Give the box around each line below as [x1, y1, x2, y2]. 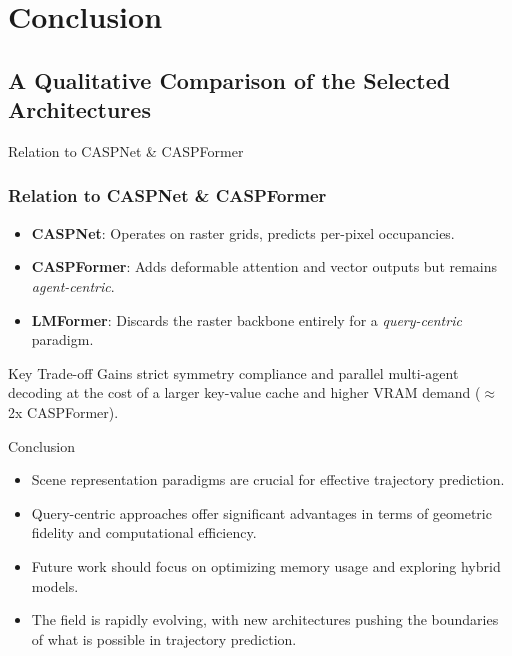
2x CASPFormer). [8, 401, 119, 422]
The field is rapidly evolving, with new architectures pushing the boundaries [31, 609, 499, 630]
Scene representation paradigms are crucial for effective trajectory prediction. [31, 469, 505, 490]
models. [31, 575, 79, 596]
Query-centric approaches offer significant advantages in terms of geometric [31, 502, 492, 523]
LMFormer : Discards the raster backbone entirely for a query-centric [31, 309, 462, 330]
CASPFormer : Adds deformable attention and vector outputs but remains [31, 256, 498, 277]
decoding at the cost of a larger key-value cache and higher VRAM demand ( [8, 382, 481, 403]
